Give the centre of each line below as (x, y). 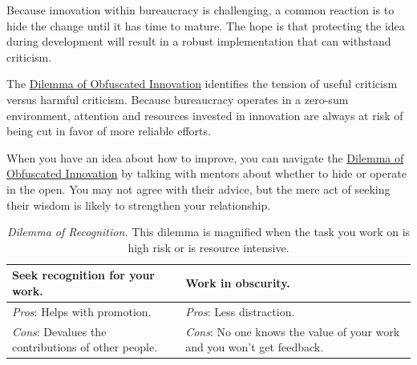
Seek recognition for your (83, 275)
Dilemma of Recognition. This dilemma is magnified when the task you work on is (208, 232)
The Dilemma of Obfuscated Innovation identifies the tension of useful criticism (202, 84)
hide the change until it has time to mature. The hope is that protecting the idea (206, 25)
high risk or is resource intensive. (208, 247)
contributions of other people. (85, 347)
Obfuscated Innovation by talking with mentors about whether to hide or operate (206, 173)
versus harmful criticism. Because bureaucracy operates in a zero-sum (178, 99)
